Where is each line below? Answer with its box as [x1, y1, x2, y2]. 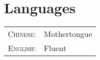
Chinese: [8, 28, 36, 40]
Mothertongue [44, 28, 92, 40]
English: [8, 42, 36, 54]
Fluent [44, 42, 67, 54]
